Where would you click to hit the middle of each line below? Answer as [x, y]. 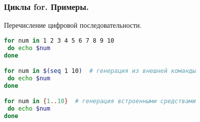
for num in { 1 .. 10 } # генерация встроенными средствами [100, 101]
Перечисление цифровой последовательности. [73, 25]
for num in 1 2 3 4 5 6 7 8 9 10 [59, 40]
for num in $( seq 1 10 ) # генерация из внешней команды [100, 71]
